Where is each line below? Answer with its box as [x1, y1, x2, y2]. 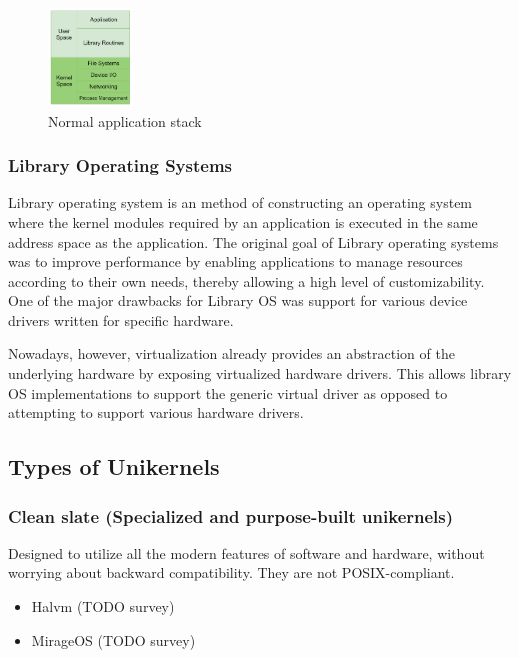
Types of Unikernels [8, 451, 220, 482]
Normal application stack [48, 110, 202, 131]
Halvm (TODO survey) [31, 596, 175, 617]
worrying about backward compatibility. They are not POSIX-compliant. [8, 562, 455, 583]
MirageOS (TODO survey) [31, 629, 196, 650]
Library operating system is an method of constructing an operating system [8, 192, 473, 213]
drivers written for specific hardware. [8, 309, 234, 330]
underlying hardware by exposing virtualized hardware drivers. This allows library [8, 363, 512, 384]
